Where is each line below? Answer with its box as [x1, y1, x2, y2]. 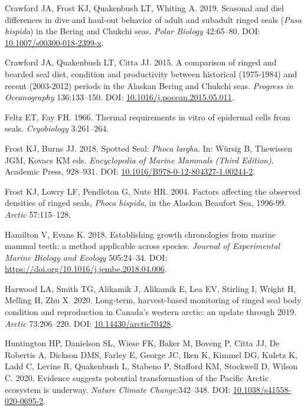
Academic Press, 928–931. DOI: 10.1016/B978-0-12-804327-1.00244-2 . [5, 165, 256, 178]
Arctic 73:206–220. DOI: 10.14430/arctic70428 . [5, 317, 174, 329]
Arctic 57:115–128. [5, 208, 71, 220]
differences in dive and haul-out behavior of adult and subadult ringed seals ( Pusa [5, 13, 302, 25]
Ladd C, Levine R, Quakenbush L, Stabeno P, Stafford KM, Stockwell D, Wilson [5, 360, 298, 372]
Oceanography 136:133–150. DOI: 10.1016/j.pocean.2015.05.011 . [5, 91, 234, 103]
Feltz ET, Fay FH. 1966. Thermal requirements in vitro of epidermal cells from [5, 110, 290, 123]
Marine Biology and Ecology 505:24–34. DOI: [5, 251, 168, 263]
